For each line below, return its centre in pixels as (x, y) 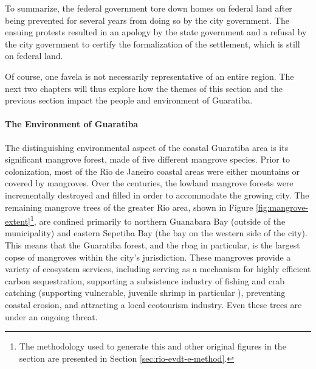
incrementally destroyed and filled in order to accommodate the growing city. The (157, 195)
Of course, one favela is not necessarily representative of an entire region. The (149, 76)
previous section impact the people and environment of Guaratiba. (129, 100)
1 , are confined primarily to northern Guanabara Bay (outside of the (158, 220)
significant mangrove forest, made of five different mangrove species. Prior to (147, 159)
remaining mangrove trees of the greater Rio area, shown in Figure (129, 207)
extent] (18, 221)
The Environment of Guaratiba (72, 124)
